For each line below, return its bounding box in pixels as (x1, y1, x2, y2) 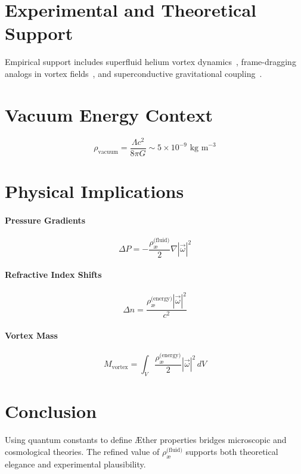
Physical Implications (5, 178, 184, 203)
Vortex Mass (5, 329, 58, 341)
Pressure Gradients (5, 213, 86, 226)
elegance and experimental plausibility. (5, 457, 146, 470)
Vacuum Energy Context (5, 102, 213, 126)
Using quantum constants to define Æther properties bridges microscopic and (5, 433, 287, 446)
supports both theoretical (185, 445, 278, 457)
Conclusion (5, 399, 97, 423)
